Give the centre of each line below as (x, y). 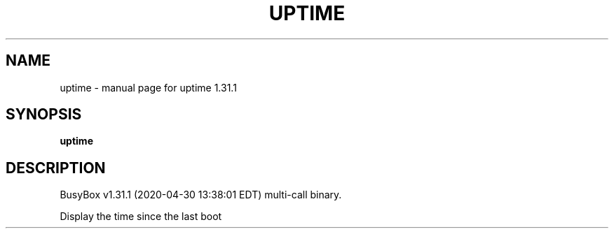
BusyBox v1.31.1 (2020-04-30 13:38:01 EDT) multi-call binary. (201, 195)
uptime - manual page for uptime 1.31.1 (148, 87)
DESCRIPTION (56, 168)
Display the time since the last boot (141, 217)
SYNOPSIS (44, 115)
